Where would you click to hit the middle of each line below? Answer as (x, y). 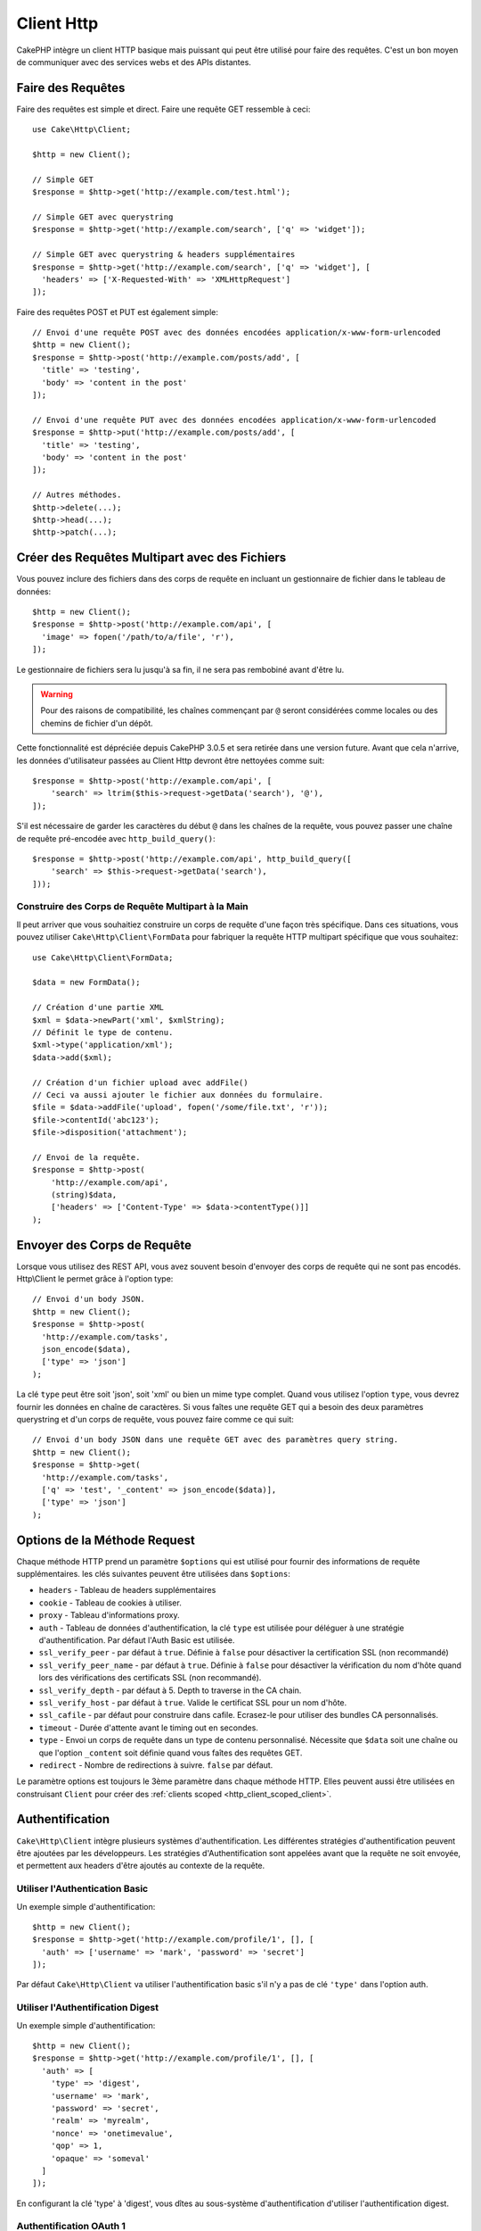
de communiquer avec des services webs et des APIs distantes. (134, 62)
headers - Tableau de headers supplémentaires (127, 1590)
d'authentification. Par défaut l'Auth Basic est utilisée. (137, 1640)
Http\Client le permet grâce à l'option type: (95, 1279)
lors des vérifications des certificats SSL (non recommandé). (150, 1678)
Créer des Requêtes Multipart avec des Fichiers (151, 558)
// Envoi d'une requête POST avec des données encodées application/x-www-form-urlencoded (236, 333)
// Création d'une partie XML (98, 1008)
